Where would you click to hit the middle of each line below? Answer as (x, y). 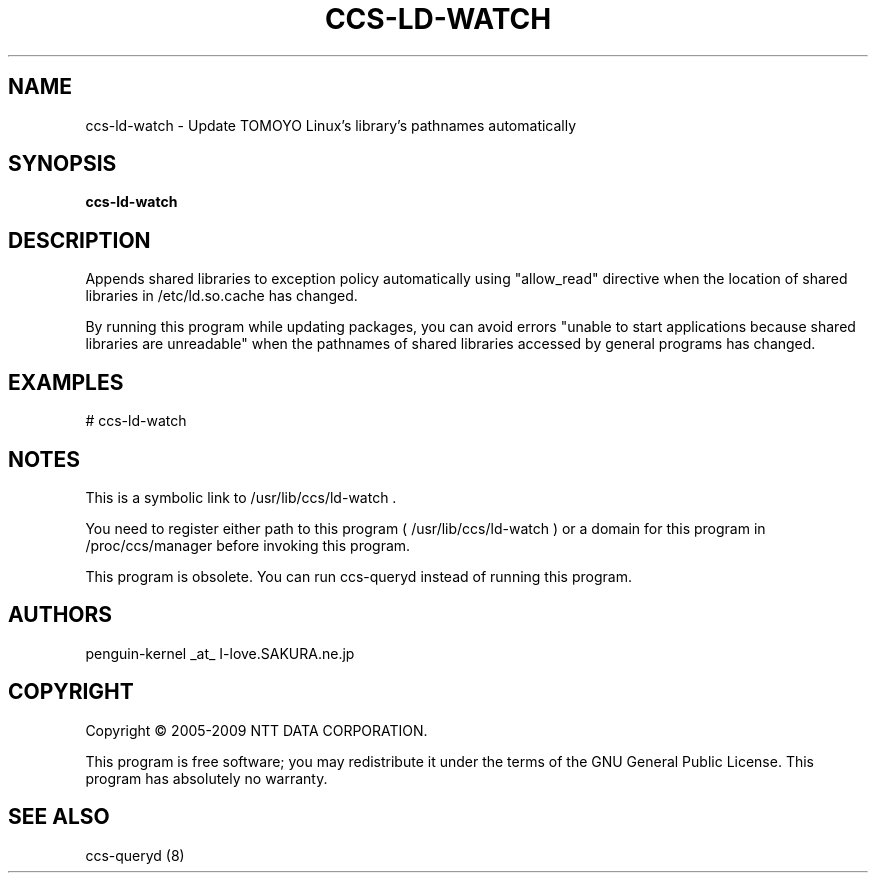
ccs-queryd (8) (135, 855)
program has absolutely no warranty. (206, 778)
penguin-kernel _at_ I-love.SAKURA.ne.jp (220, 653)
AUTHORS (60, 615)
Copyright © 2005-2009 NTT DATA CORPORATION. (256, 730)
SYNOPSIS (62, 164)
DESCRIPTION (79, 240)
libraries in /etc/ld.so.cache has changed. (221, 296)
